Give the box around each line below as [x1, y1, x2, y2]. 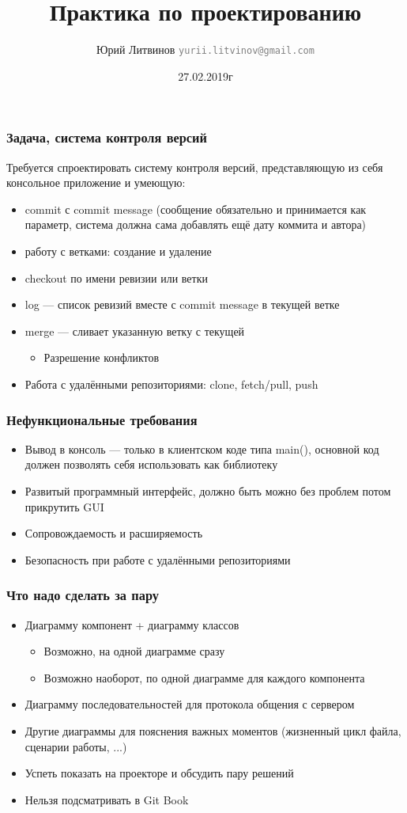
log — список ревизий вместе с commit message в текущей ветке [24, 296, 340, 313]
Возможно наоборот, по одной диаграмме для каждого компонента [43, 669, 365, 686]
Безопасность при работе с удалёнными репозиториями [24, 551, 291, 568]
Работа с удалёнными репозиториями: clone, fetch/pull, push [24, 376, 318, 393]
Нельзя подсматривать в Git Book [24, 791, 189, 807]
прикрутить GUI [24, 498, 104, 515]
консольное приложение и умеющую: [6, 174, 186, 191]
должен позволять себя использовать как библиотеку [24, 456, 278, 473]
